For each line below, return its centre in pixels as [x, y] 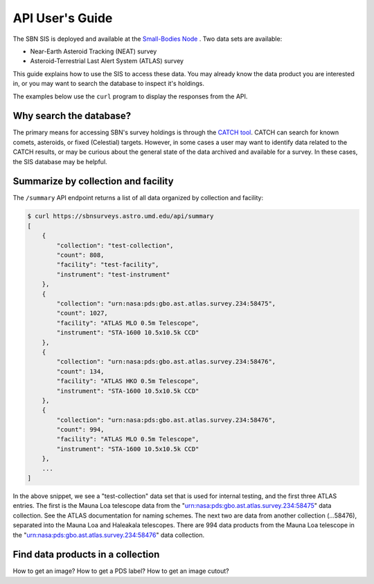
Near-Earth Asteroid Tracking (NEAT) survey [93, 51]
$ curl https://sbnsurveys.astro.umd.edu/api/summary [121, 216]
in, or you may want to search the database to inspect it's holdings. [108, 84]
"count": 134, [80, 371]
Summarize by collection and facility [93, 181]
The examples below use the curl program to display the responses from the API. [130, 96]
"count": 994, [80, 430]
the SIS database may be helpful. [60, 161]
